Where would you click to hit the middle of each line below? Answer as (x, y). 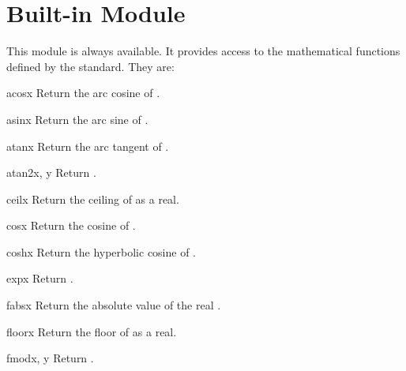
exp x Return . (40, 278)
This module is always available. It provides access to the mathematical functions (203, 51)
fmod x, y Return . (50, 358)
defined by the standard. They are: (90, 66)
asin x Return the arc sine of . (77, 119)
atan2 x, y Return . (51, 172)
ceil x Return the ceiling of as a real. (93, 199)
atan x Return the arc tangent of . (88, 146)
